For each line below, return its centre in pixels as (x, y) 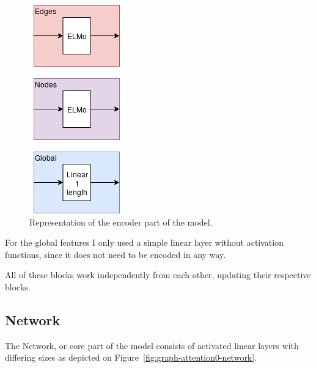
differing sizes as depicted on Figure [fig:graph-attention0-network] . (131, 357)
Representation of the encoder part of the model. (121, 222)
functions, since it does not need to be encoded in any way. (116, 254)
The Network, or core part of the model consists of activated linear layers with (152, 345)
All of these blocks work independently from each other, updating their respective (158, 275)
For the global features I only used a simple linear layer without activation (144, 242)
